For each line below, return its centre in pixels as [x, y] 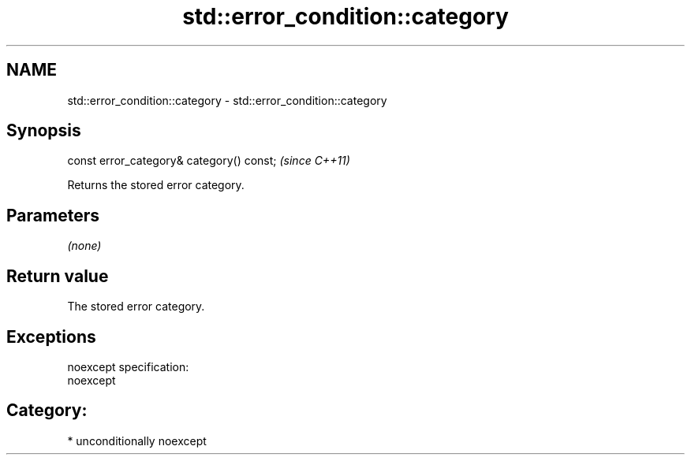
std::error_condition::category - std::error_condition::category [227, 100]
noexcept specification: [128, 366]
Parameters [53, 215]
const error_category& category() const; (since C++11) [209, 161]
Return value [58, 276]
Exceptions [51, 336]
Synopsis [44, 131]
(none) [84, 246]
